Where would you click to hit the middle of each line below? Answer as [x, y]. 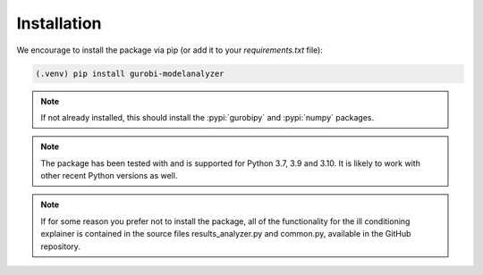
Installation [59, 23]
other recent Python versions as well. [109, 176]
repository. [60, 246]
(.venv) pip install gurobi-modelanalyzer [130, 73]
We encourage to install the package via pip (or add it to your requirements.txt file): [170, 50]
